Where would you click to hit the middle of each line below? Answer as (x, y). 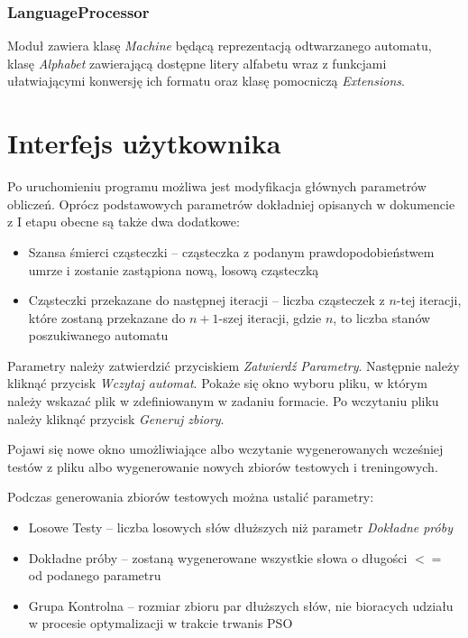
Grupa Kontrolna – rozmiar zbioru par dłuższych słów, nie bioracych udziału (241, 605)
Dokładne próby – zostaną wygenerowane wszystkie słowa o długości (218, 557)
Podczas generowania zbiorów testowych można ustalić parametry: (191, 497)
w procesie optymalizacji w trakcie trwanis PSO (161, 623)
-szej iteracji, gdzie (270, 317)
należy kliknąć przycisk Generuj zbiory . (116, 418)
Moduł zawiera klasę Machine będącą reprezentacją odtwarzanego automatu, (220, 46)
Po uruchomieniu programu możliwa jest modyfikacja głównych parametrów (217, 186)
